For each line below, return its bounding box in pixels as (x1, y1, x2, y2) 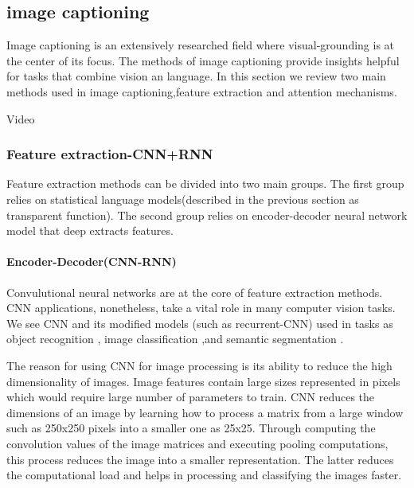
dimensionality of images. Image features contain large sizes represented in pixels (6, 373, 400, 389)
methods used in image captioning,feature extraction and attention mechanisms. (6, 83, 397, 100)
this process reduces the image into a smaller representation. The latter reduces (6, 451, 394, 467)
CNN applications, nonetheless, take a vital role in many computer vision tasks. (6, 299, 396, 316)
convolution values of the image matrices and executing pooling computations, (6, 435, 389, 451)
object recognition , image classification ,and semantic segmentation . (6, 330, 344, 347)
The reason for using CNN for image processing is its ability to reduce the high (6, 357, 393, 373)
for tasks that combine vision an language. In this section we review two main (6, 68, 386, 84)
